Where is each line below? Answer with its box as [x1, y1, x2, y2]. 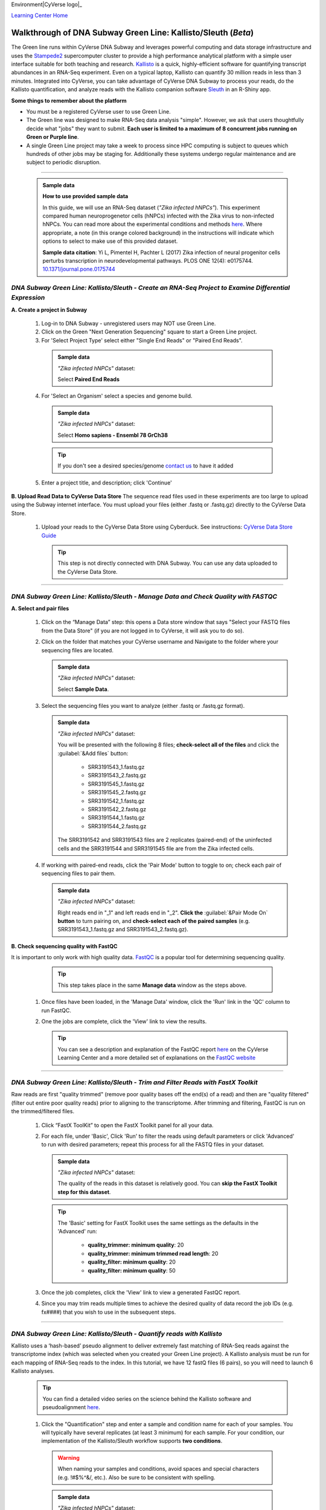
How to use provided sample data [42, 193, 129, 200]
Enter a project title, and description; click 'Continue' [41, 479, 172, 486]
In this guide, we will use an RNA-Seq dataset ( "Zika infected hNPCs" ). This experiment [42, 204, 260, 211]
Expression [11, 294, 45, 302]
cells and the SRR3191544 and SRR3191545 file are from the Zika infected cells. [57, 844, 255, 852]
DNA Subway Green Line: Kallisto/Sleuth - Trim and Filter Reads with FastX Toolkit [11, 1078, 258, 1087]
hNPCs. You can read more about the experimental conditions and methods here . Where [42, 220, 263, 228]
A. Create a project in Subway [11, 306, 88, 313]
